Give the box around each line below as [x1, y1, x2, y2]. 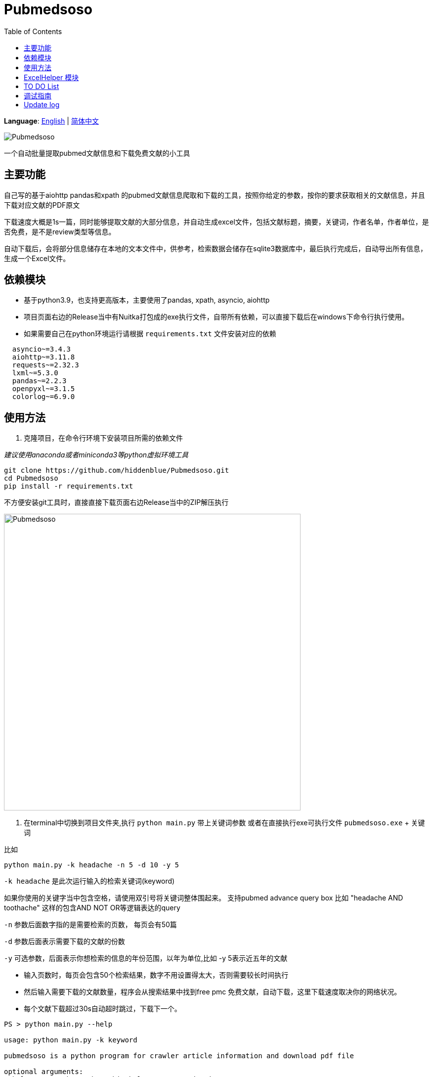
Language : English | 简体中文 [4, 116, 99, 125]
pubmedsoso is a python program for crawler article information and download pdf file [4, 1052, 354, 1060]
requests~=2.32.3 [12, 361, 79, 369]
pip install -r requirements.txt [4, 482, 133, 491]
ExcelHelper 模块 [24, 73, 79, 82]
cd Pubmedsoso [4, 474, 58, 483]
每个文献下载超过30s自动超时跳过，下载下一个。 [24, 1004, 181, 1013]
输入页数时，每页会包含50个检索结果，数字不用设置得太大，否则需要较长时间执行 [24, 971, 289, 980]
